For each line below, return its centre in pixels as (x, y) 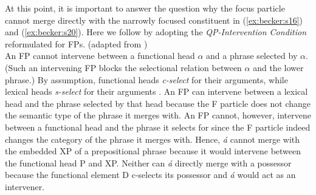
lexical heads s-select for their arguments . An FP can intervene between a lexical (156, 91)
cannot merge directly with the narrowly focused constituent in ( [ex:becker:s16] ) (154, 20)
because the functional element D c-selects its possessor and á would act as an (150, 175)
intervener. (25, 186)
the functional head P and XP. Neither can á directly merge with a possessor (148, 162)
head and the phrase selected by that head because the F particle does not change (158, 103)
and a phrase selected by (252, 56)
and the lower (278, 67)
